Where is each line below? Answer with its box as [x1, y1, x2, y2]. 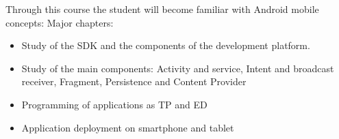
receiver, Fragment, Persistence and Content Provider [21, 74, 247, 89]
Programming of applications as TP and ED [21, 97, 208, 111]
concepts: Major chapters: [5, 15, 114, 29]
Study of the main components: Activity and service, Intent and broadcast [21, 61, 334, 75]
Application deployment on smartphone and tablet [21, 120, 234, 134]
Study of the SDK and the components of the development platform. [21, 38, 310, 52]
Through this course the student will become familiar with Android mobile [5, 2, 319, 16]
